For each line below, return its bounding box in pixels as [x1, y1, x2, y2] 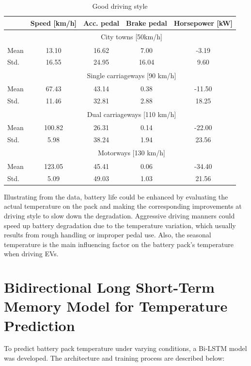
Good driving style [92, 1, 148, 11]
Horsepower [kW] [173, 17, 233, 28]
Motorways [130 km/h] [97, 148, 165, 158]
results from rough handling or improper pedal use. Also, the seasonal [4, 230, 211, 240]
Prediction [4, 315, 75, 335]
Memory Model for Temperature [4, 296, 228, 316]
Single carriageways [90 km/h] [87, 70, 176, 80]
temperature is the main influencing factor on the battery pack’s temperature [4, 239, 234, 249]
